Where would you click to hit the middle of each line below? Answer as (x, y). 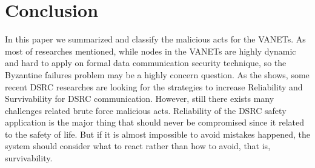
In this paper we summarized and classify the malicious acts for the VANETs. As (155, 39)
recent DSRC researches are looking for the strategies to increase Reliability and (154, 86)
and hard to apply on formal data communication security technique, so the (146, 63)
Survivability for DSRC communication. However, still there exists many (140, 99)
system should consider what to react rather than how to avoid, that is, (138, 146)
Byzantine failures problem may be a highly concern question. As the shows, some (157, 74)
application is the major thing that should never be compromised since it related (154, 122)
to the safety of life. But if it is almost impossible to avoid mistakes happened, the (157, 134)
